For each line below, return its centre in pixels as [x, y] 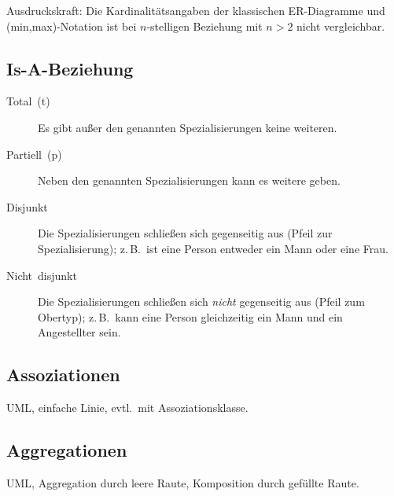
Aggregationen [67, 450]
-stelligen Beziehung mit [204, 26]
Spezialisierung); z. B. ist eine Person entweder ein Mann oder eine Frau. [213, 248]
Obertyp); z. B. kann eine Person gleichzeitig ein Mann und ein [190, 316]
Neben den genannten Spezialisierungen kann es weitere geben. [189, 180]
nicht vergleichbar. [341, 26]
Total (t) [28, 101]
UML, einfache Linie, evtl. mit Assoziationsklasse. [127, 408]
